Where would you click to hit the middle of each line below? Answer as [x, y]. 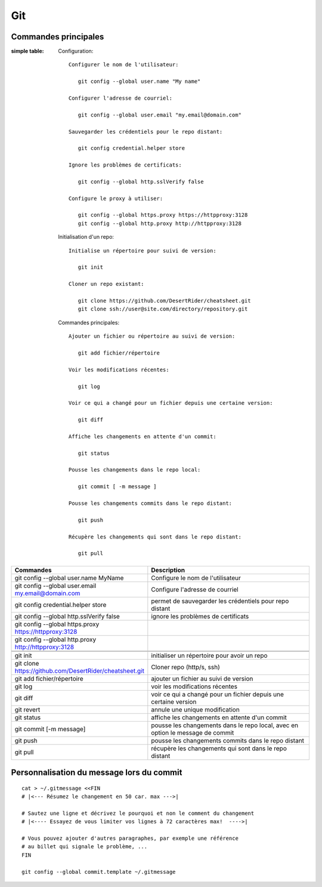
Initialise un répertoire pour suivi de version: [143, 250]
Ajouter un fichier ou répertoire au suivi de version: [152, 336]
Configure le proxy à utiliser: [116, 198]
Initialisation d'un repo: [86, 237]
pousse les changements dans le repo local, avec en [225, 725]
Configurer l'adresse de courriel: [121, 98]
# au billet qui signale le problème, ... [85, 847]
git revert [27, 709]
